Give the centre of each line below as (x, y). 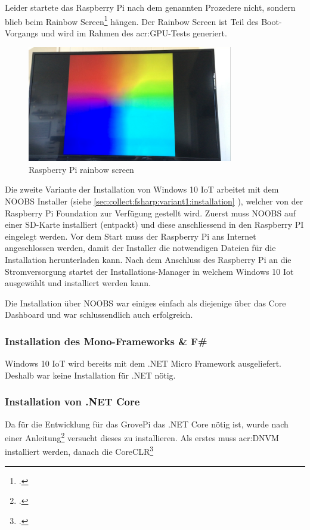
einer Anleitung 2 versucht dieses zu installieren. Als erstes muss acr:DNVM (142, 437)
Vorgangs (22, 32)
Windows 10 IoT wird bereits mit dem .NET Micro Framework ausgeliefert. (143, 363)
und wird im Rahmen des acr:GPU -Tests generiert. (134, 32)
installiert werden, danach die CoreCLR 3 (79, 451)
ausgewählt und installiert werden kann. (78, 283)
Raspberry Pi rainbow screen (81, 169)
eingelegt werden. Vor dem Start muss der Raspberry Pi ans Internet (131, 236)
